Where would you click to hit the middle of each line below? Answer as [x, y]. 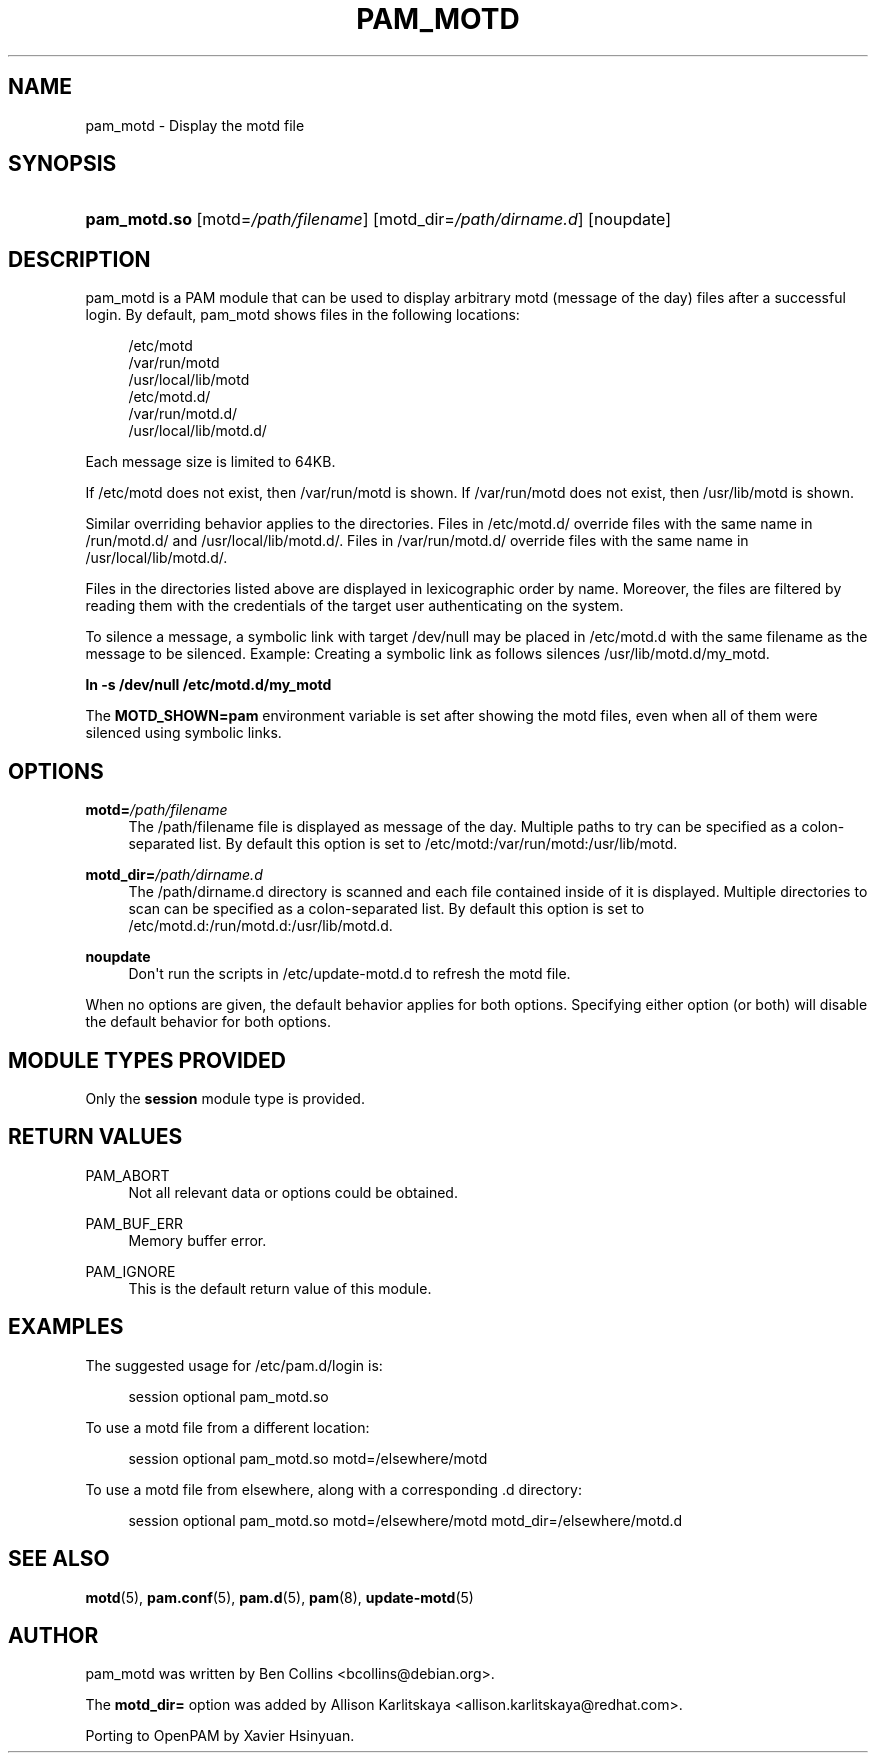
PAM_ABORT [127, 1175]
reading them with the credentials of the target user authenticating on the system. [354, 606]
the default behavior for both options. [208, 1022]
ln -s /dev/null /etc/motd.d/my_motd [208, 685]
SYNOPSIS [62, 164]
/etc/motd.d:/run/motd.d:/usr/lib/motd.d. [260, 926]
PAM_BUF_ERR [134, 1223]
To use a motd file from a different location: [227, 1427]
